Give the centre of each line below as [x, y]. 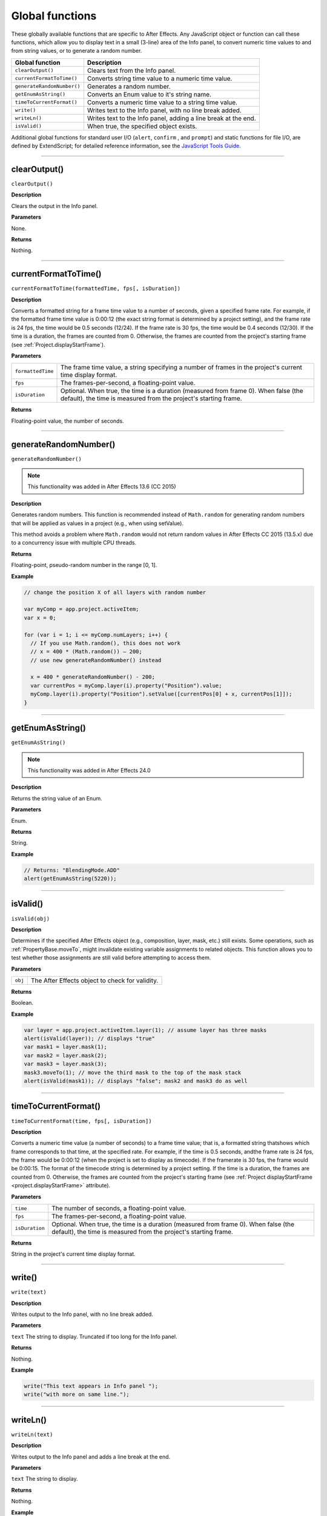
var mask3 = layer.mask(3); [65, 1064]
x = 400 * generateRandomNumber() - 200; [93, 677]
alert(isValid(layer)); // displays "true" [90, 1039]
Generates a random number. [129, 86]
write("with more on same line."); [77, 1394]
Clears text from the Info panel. [131, 70]
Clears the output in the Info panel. [54, 206]
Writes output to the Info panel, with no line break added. [82, 1314]
